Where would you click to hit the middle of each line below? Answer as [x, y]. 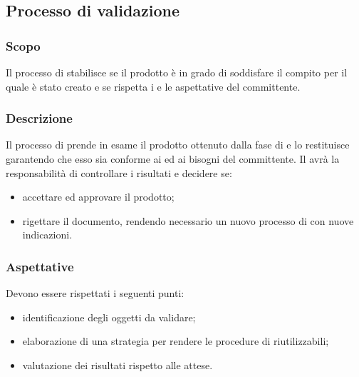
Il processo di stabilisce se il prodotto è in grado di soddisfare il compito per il [177, 72]
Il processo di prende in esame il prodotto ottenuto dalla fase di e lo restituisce [178, 145]
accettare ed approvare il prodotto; [98, 197]
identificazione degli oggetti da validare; [109, 317]
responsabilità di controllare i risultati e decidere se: [119, 172]
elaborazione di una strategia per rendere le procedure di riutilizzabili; [176, 341]
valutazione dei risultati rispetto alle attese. [118, 365]
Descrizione [39, 118]
